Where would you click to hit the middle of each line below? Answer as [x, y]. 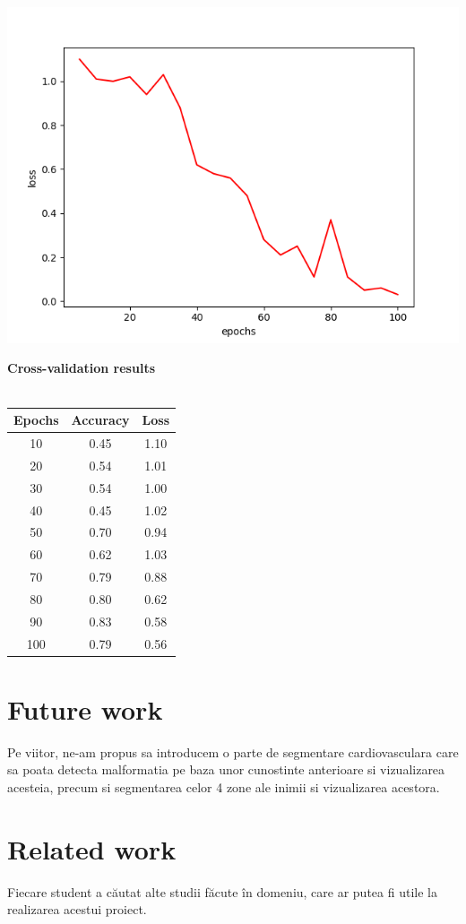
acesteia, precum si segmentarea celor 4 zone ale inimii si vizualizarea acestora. [224, 786]
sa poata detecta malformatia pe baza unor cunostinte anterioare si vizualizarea [226, 769]
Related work [92, 848]
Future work [85, 708]
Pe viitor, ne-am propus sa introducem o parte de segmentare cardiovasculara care [233, 751]
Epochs [36, 420]
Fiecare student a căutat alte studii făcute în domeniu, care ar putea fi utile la [222, 891]
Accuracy [100, 420]
